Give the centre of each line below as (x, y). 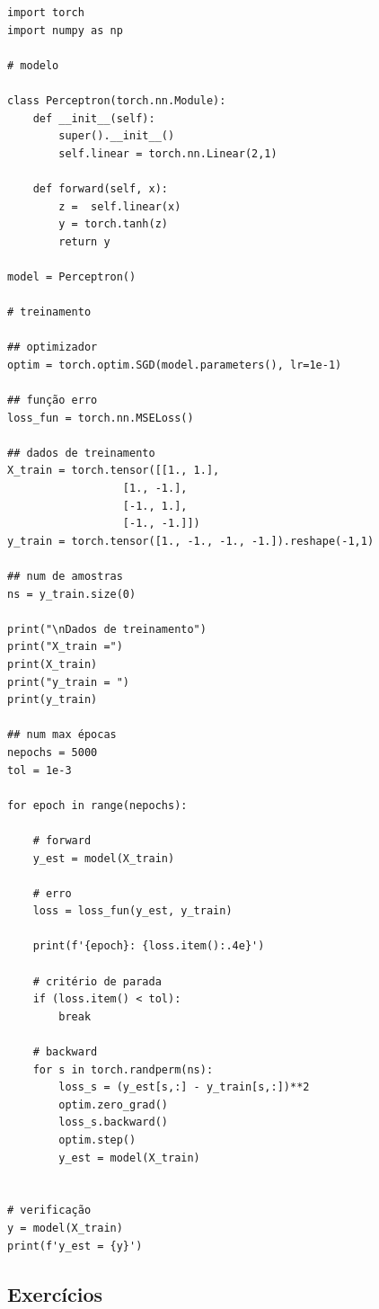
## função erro (53, 401)
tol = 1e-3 (40, 770)
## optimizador (53, 347)
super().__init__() (117, 136)
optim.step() (97, 1140)
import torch (46, 13)
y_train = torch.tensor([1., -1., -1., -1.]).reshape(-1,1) (191, 541)
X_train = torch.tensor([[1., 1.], (114, 471)
